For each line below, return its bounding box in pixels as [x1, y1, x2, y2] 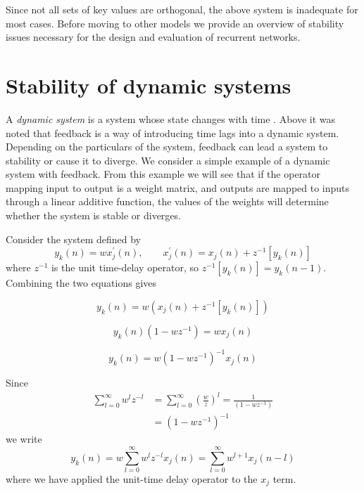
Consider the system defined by [6, 231, 141, 246]
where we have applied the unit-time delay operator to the [6, 472, 258, 486]
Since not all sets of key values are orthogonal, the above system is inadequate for [6, 2, 358, 16]
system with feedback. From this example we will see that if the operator [6, 167, 321, 181]
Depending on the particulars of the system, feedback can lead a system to [6, 139, 328, 154]
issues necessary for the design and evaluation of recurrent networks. [6, 30, 301, 44]
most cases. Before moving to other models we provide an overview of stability [6, 15, 344, 30]
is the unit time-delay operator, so [51, 260, 199, 275]
